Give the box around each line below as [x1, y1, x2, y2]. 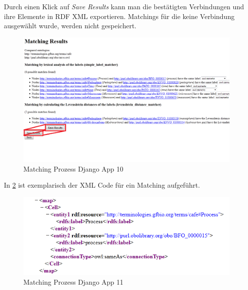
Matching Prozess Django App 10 [23, 163, 124, 174]
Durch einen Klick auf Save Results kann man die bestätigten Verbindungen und [4, 1, 244, 11]
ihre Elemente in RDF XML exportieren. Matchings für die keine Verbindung [4, 11, 235, 21]
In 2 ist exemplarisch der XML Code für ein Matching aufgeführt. [4, 180, 200, 190]
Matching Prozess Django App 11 [23, 276, 124, 287]
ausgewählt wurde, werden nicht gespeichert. [4, 20, 137, 31]
